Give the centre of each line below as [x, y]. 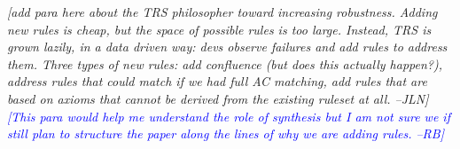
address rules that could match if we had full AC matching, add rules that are [217, 81]
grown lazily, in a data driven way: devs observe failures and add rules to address [227, 47]
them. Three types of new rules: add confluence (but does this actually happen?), [225, 63]
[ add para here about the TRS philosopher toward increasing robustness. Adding [222, 12]
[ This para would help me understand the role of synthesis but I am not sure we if [229, 116]
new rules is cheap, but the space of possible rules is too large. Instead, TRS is [219, 29]
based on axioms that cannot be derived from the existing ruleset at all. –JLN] [218, 98]
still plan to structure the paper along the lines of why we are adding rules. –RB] [226, 133]
